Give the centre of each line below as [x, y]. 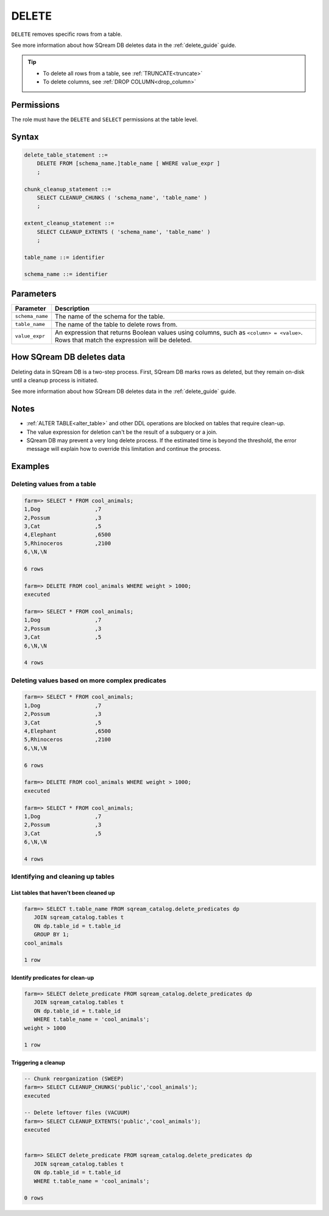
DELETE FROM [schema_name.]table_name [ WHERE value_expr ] [129, 164]
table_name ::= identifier [64, 257]
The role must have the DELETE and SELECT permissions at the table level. [104, 119]
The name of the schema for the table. [110, 316]
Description [72, 308]
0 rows [34, 1198]
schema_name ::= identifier [66, 274]
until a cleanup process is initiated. [55, 380]
